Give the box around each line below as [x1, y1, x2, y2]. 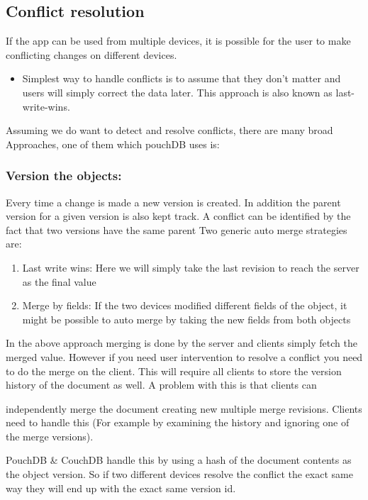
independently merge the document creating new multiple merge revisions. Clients [6, 401, 362, 416]
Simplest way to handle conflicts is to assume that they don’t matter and [22, 71, 341, 86]
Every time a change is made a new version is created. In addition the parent [6, 194, 341, 209]
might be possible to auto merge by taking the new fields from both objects [22, 311, 351, 326]
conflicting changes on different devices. [6, 47, 177, 62]
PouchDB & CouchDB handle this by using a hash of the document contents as [6, 452, 352, 467]
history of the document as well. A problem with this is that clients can [6, 377, 317, 392]
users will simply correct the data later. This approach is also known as [22, 84, 333, 99]
